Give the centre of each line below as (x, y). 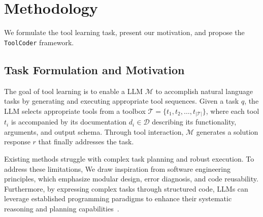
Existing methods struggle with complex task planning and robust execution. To (129, 159)
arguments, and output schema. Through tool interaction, (94, 131)
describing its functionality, (194, 122)
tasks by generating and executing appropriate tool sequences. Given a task (122, 101)
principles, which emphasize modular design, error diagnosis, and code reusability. (131, 179)
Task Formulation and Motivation (94, 69)
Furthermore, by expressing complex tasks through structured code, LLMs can (126, 188)
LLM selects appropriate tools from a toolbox (75, 111)
